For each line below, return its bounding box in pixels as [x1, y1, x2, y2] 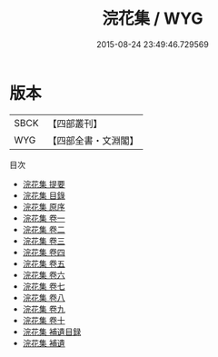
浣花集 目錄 [22, 190, 65, 201]
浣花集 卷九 [22, 303, 65, 314]
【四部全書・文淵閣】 [47, 134, 139, 146]
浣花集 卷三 [22, 235, 65, 246]
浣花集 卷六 [22, 269, 65, 280]
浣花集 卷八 [22, 292, 65, 302]
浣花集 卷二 [22, 223, 65, 234]
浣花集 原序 [22, 201, 65, 212]
